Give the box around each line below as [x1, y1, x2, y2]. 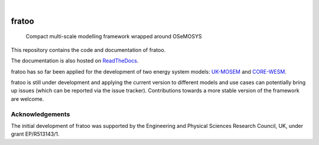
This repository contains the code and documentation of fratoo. [11, 46, 166, 53]
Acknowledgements [11, 110, 70, 118]
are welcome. [11, 95, 44, 103]
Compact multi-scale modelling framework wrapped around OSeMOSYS [25, 33, 202, 40]
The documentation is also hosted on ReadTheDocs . [11, 57, 139, 64]
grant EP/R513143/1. [11, 130, 60, 138]
